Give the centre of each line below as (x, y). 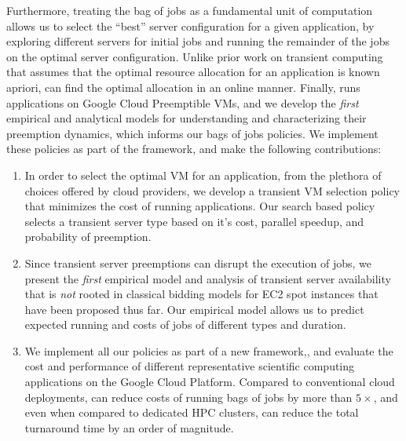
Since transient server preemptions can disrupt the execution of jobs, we (198, 262)
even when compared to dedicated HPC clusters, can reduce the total (192, 412)
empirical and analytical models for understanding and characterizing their (187, 118)
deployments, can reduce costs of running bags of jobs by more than (188, 397)
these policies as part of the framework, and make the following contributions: (194, 149)
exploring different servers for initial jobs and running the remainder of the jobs (198, 41)
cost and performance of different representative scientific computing (190, 366)
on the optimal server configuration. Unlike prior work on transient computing (195, 56)
